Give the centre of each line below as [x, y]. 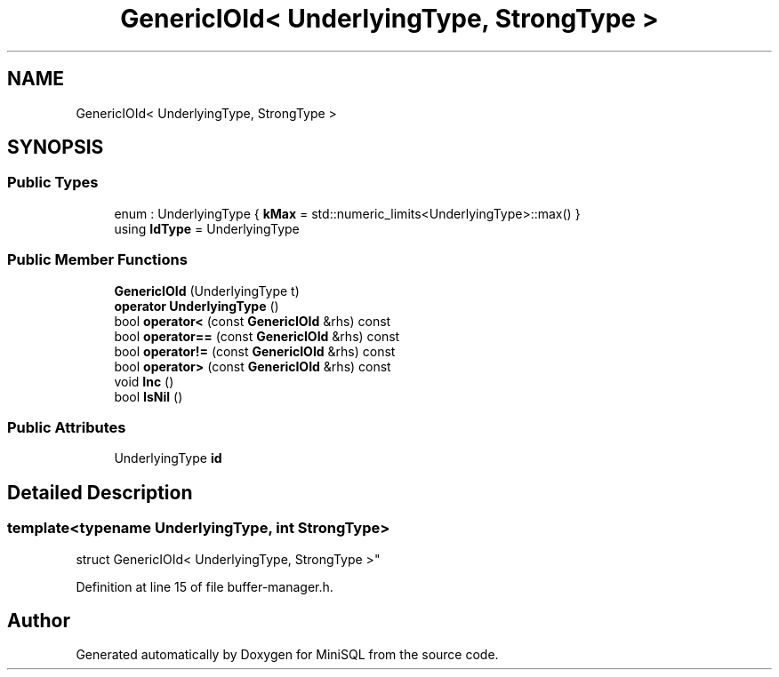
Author [39, 620]
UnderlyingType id [168, 458]
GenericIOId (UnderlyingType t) [207, 291]
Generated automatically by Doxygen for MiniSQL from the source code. [287, 655]
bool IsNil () [149, 396]
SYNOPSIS [56, 147]
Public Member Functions [97, 260]
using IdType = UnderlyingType [207, 228]
